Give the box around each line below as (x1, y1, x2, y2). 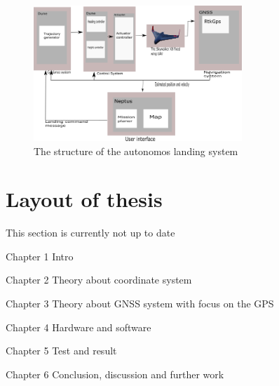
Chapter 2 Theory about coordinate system (6, 272, 192, 287)
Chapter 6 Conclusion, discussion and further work (6, 366, 224, 381)
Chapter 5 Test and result (6, 343, 117, 358)
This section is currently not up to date (6, 225, 175, 240)
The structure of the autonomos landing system (34, 143, 238, 158)
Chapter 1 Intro (6, 248, 74, 263)
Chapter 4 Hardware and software (6, 319, 151, 334)
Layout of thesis (6, 185, 163, 213)
